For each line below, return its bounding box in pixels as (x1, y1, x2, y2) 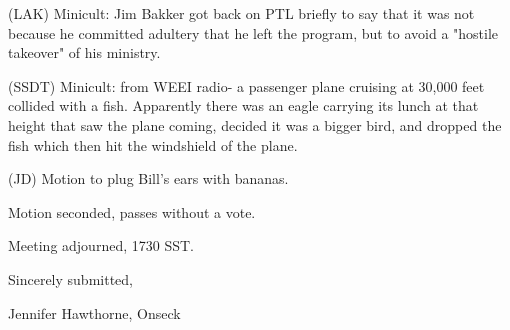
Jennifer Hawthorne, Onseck (8, 302, 181, 323)
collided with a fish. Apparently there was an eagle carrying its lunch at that (8, 95, 479, 116)
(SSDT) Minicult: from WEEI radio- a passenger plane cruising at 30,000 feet (8, 75, 485, 96)
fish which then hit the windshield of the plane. (8, 134, 298, 155)
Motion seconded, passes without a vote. (8, 201, 256, 222)
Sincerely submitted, (8, 268, 133, 289)
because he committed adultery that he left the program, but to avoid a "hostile (8, 22, 499, 43)
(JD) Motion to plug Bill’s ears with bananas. (8, 168, 289, 189)
